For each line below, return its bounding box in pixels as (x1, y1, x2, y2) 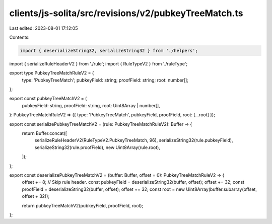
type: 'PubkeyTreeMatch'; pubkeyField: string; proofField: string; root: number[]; (22, 77, 189, 83)
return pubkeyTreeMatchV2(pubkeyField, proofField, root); (22, 202, 144, 208)
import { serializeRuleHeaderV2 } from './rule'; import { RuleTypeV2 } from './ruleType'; (9, 60, 188, 66)
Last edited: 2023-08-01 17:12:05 (9, 25, 78, 31)
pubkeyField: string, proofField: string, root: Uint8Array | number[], (22, 102, 161, 108)
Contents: (9, 34, 30, 40)
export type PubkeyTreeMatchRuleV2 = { (9, 70, 94, 76)
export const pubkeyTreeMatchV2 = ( (9, 96, 87, 102)
